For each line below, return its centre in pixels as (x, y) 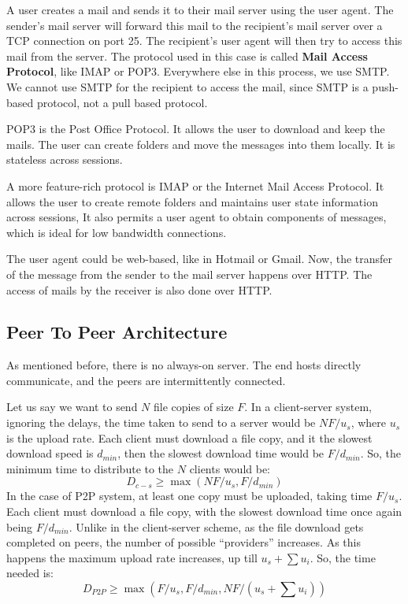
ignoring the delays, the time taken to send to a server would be (161, 422)
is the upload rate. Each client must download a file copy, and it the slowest (189, 437)
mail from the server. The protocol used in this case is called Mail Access (187, 56)
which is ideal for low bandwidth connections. (117, 232)
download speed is (50, 453)
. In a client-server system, (308, 407)
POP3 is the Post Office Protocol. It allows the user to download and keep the (196, 129)
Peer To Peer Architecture (117, 332)
